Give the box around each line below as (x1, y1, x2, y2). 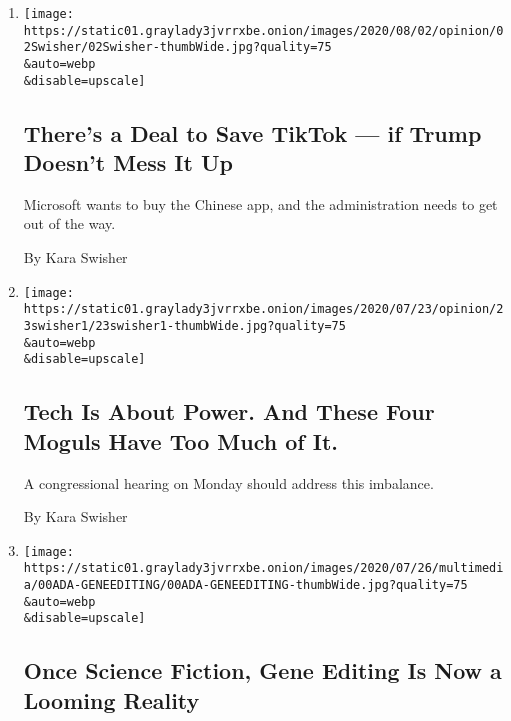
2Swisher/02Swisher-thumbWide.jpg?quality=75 (23, 40, 332, 55)
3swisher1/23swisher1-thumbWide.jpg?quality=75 (23, 318, 346, 333)
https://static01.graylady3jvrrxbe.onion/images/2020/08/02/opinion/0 (23, 23, 504, 38)
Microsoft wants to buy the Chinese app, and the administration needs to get (23, 193, 498, 214)
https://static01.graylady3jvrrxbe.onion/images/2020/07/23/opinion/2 (23, 302, 504, 317)
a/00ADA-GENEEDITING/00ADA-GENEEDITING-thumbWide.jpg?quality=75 (23, 578, 468, 593)
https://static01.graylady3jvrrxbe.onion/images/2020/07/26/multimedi (23, 561, 504, 576)
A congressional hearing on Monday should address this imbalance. (23, 472, 434, 493)
